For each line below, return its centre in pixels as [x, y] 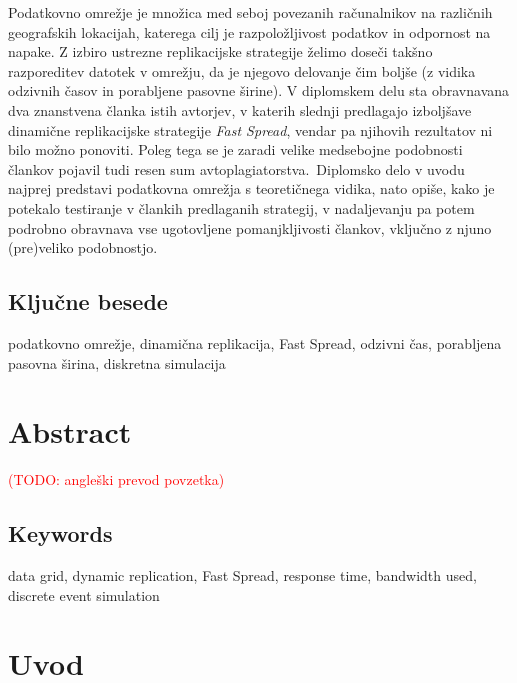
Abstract [70, 431]
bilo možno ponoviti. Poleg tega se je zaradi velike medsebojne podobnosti [235, 149]
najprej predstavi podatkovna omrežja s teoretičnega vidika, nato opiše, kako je [251, 188]
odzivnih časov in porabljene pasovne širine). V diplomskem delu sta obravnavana [259, 90]
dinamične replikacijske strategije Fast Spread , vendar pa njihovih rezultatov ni [250, 129]
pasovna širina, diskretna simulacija [117, 362]
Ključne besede [88, 301]
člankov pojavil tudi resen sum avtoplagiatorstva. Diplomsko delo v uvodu [236, 168]
